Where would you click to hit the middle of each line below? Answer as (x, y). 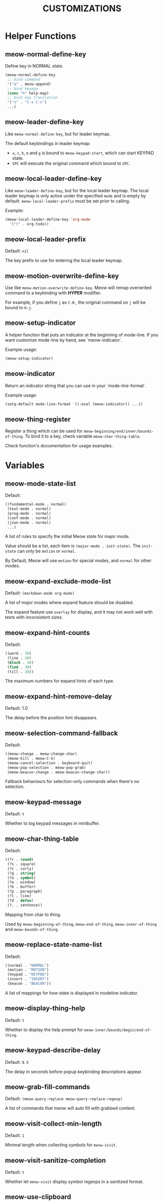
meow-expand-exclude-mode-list (58, 581)
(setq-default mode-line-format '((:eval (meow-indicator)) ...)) (74, 404)
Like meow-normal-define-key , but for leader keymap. (58, 134)
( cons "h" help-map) (28, 93)
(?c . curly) (20, 869)
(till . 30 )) (20, 672)
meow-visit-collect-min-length (53, 1123)
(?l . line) (19, 896)
